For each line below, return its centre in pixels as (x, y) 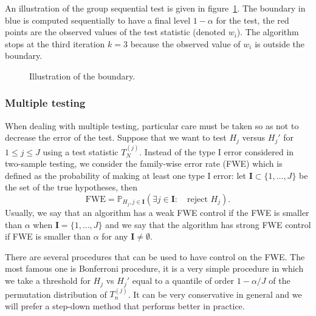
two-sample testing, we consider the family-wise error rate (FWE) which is (144, 163)
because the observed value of (185, 43)
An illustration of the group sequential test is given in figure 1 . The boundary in (155, 8)
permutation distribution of (56, 294)
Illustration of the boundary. (82, 76)
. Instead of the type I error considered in (217, 151)
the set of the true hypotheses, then (71, 187)
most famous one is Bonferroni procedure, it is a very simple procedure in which (154, 268)
